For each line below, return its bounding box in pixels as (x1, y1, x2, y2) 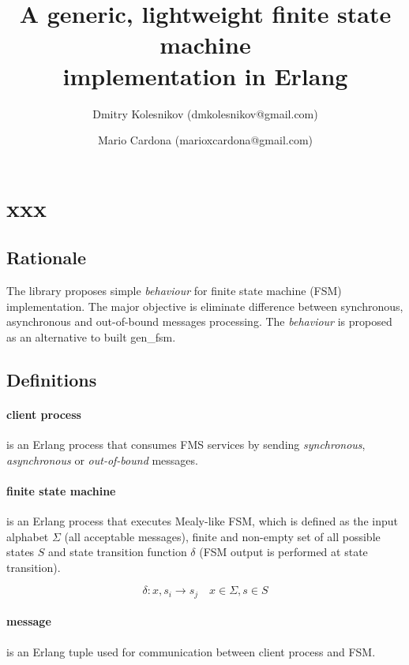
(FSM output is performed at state (199, 544, 368, 560)
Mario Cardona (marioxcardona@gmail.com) (97, 132, 313, 148)
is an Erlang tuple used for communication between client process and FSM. (6, 643, 376, 659)
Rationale (6, 245, 86, 270)
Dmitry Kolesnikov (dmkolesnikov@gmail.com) (92, 105, 318, 121)
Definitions (6, 367, 97, 391)
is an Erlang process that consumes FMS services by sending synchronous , (6, 436, 366, 453)
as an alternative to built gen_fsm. (6, 328, 176, 345)
